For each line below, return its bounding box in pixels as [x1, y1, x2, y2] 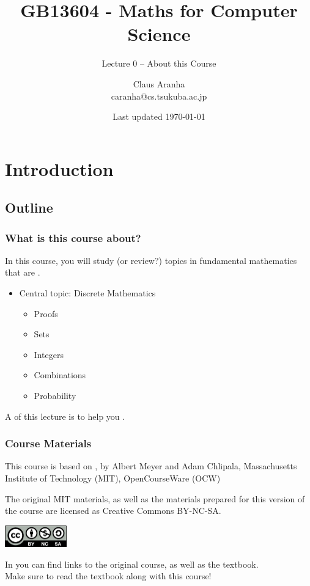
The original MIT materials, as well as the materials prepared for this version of [5, 492, 305, 505]
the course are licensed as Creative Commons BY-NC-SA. [5, 504, 221, 517]
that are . [5, 266, 40, 279]
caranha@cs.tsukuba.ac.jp [111, 89, 207, 102]
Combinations [34, 368, 86, 381]
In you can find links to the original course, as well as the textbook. [5, 557, 259, 570]
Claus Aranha [133, 77, 185, 90]
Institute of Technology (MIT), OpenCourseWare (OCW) [5, 472, 221, 485]
